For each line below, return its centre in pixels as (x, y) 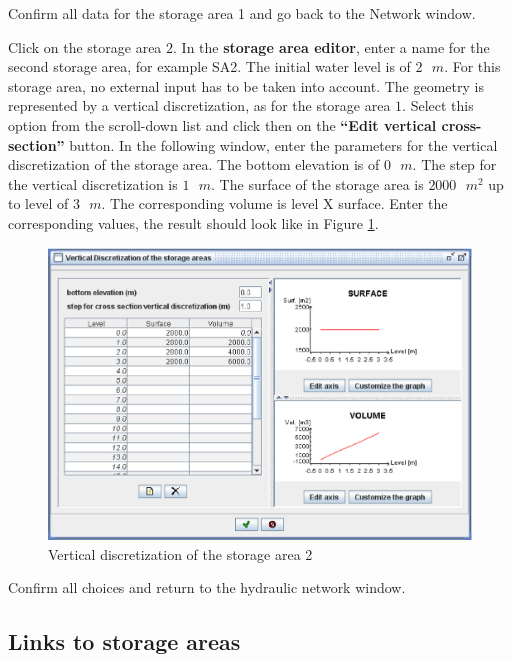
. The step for (454, 164)
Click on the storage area (85, 46)
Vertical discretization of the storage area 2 (180, 553)
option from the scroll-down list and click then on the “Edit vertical (222, 124)
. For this (472, 66)
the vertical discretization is (93, 183)
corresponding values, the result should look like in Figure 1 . (193, 222)
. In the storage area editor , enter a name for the (331, 46)
